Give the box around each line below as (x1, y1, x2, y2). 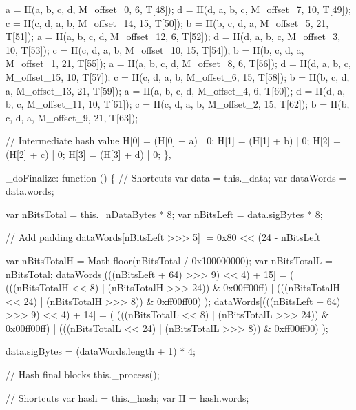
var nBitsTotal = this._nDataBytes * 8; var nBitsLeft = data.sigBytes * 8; (6, 206, 323, 221)
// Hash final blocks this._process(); (6, 367, 160, 382)
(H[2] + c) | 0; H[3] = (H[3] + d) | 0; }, (6, 146, 171, 161)
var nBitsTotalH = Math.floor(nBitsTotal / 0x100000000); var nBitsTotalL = (6, 253, 333, 267)
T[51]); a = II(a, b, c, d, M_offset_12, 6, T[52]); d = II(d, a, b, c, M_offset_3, (6, 29, 341, 43)
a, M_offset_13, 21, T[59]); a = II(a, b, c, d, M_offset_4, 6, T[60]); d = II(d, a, (6, 83, 346, 97)
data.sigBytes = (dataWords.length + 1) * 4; (6, 344, 196, 358)
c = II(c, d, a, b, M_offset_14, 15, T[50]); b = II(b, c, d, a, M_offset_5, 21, (6, 15, 329, 30)
